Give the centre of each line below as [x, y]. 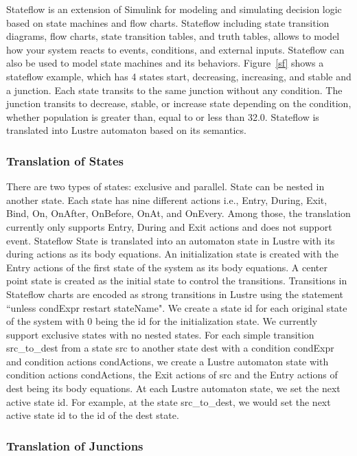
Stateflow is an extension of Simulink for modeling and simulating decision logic [174, 9]
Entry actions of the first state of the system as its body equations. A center [167, 267]
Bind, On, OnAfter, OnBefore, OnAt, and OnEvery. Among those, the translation [178, 213]
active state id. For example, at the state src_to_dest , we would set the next [169, 401]
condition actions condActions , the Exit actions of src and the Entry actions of [172, 375]
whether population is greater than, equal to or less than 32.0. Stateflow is [163, 116]
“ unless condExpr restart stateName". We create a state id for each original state [177, 307]
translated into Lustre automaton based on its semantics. [126, 130]
